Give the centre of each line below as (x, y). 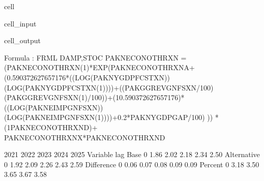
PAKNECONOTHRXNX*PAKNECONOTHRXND (85, 137)
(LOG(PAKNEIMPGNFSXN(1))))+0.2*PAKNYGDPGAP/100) (105, 117)
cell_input (20, 23)
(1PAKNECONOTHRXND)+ (51, 127)
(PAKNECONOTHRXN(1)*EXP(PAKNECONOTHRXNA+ (99, 67)
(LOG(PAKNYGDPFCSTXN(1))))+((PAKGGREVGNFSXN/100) (109, 87)
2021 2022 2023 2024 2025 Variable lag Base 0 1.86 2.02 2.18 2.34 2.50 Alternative (132, 154)
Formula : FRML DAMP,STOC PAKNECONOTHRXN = (95, 57)
